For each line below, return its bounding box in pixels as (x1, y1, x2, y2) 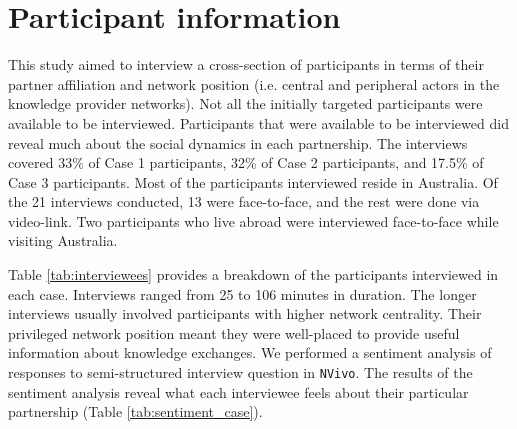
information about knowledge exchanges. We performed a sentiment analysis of (8, 342, 492, 363)
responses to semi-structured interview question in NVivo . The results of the (8, 362, 473, 383)
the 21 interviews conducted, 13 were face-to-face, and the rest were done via (8, 191, 480, 212)
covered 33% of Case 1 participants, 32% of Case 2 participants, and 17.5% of (8, 152, 484, 173)
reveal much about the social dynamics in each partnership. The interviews (8, 132, 468, 153)
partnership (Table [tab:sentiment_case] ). (8, 401, 263, 422)
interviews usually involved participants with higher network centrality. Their (8, 303, 482, 324)
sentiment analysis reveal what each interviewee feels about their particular (8, 381, 469, 402)
